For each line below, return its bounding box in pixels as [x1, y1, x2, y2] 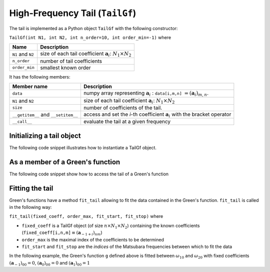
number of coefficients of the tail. [83, 104, 162, 111]
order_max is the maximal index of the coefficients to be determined [21, 236, 164, 242]
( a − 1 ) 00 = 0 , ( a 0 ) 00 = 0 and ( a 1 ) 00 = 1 [9, 259, 90, 267]
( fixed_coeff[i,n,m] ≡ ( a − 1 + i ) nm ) [21, 229, 102, 236]
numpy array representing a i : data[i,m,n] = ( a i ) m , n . [83, 90, 208, 98]
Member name [12, 83, 48, 90]
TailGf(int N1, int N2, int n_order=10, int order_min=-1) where [9, 34, 171, 40]
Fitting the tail [9, 184, 53, 192]
